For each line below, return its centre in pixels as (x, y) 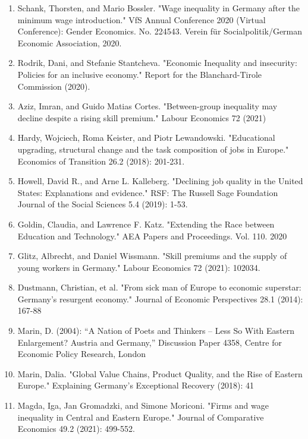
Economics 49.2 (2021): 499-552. (76, 429)
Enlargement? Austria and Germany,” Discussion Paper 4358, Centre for (150, 342)
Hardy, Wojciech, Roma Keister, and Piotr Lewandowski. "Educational (146, 138)
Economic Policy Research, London (81, 354)
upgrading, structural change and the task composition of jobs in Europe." (153, 149)
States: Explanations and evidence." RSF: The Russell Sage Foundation (148, 192)
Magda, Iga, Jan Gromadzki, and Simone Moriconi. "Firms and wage (143, 405)
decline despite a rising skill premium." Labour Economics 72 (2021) (142, 117)
